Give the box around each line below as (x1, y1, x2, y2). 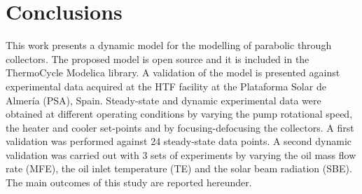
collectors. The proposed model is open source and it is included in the (6, 51, 309, 66)
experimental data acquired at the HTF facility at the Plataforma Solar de (6, 78, 326, 93)
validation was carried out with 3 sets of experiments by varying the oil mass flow (6, 147, 356, 162)
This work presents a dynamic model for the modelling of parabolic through (6, 38, 332, 53)
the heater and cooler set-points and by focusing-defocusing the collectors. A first (6, 120, 354, 134)
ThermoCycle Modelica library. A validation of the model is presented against (6, 65, 340, 80)
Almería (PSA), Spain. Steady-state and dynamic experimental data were (6, 92, 321, 107)
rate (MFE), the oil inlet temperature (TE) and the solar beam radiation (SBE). (6, 161, 352, 176)
